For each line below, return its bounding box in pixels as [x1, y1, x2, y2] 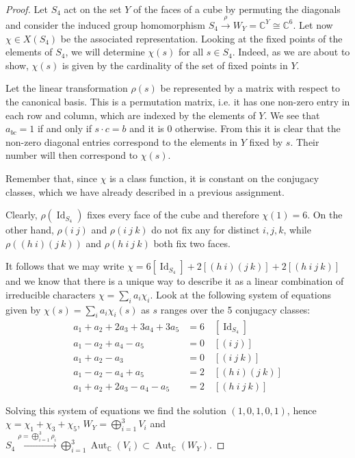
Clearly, [5, 207, 38, 222]
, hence [287, 403, 317, 417]
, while [283, 222, 311, 237]
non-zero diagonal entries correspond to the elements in [5, 134, 238, 149]
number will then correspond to [5, 148, 138, 162]
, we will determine [65, 44, 145, 59]
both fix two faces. [153, 236, 231, 250]
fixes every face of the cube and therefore [87, 207, 259, 222]
